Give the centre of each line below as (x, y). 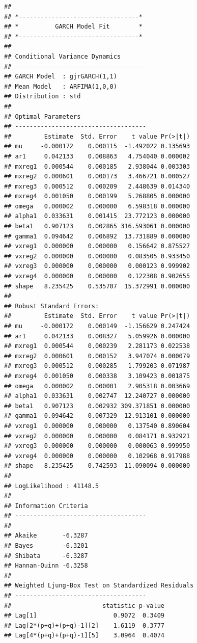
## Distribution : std (43, 97)
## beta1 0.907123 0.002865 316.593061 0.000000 (97, 226)
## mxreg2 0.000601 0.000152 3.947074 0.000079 (97, 356)
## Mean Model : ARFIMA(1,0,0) (61, 86)
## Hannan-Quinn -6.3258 (46, 566)
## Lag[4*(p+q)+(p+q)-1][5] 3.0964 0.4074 (84, 636)
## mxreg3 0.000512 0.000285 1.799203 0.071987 (97, 366)
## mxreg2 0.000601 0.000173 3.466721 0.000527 (97, 177)
